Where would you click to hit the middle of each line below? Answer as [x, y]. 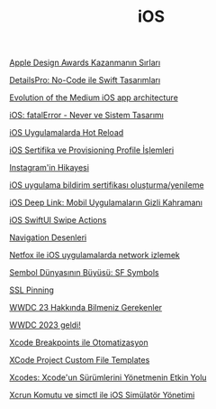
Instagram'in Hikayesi [49, 168]
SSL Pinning [31, 290]
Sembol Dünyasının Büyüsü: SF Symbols [84, 273]
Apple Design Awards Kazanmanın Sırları [85, 63]
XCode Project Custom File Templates [80, 360]
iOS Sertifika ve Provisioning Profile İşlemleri [92, 150]
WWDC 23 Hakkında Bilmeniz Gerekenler [86, 308]
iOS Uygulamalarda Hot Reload [67, 133]
